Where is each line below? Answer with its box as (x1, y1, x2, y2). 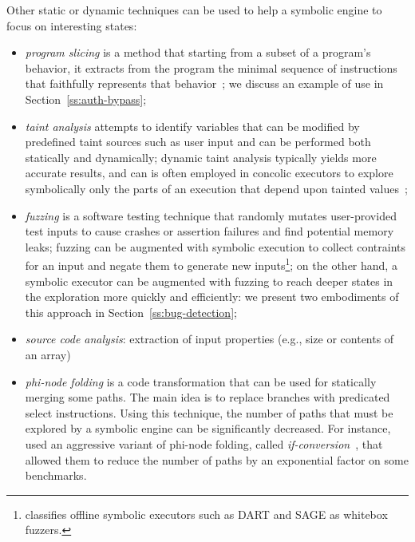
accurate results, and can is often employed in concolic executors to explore (25, 164, 393, 181)
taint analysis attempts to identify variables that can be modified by (25, 117, 360, 134)
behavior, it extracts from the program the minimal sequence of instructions (25, 59, 397, 76)
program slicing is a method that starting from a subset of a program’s (25, 44, 371, 61)
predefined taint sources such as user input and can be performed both (25, 133, 371, 150)
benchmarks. (25, 467, 87, 484)
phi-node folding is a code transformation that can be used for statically (25, 373, 377, 390)
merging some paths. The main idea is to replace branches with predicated (25, 389, 390, 406)
